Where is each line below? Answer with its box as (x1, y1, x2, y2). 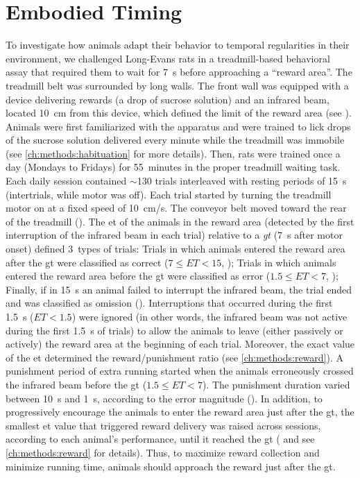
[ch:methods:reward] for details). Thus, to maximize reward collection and (6, 445, 320, 459)
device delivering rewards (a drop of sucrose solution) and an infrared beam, (6, 92, 329, 106)
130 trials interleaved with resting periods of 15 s (137, 173, 347, 188)
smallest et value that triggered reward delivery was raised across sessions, (6, 418, 321, 432)
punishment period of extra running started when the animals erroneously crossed (6, 364, 354, 378)
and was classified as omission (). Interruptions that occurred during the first (6, 296, 333, 310)
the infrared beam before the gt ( (6, 377, 147, 391)
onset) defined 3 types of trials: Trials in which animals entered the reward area (6, 241, 345, 256)
